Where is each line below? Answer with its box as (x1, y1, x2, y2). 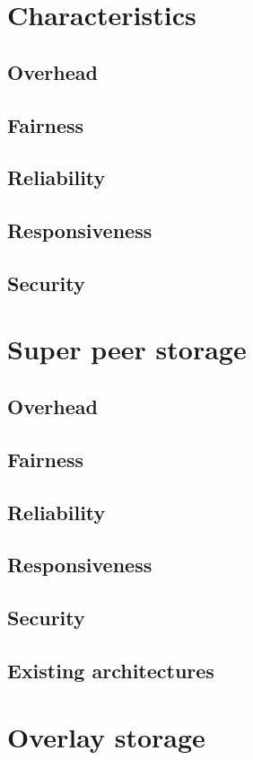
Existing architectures (7, 656, 214, 684)
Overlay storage (7, 718, 205, 755)
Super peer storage (7, 331, 247, 367)
